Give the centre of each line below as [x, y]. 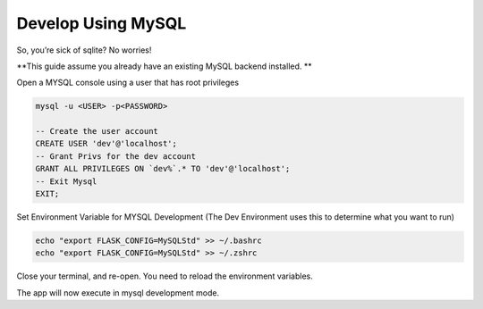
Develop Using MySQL [102, 23]
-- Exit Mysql [66, 181]
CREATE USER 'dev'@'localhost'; [106, 144]
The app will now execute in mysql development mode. [118, 292]
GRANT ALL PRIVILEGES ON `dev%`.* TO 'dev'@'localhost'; [163, 169]
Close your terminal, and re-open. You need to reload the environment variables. [165, 276]
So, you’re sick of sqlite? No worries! [84, 50]
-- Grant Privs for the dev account [116, 156]
